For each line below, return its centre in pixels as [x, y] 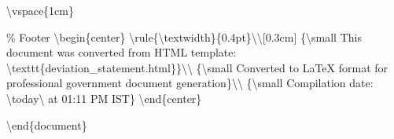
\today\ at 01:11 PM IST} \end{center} [104, 98]
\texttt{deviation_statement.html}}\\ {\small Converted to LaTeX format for [197, 67]
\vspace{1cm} [41, 10]
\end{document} [47, 124]
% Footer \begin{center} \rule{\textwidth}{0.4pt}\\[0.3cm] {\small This [184, 37]
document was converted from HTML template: [122, 52]
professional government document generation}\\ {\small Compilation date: [190, 83]
